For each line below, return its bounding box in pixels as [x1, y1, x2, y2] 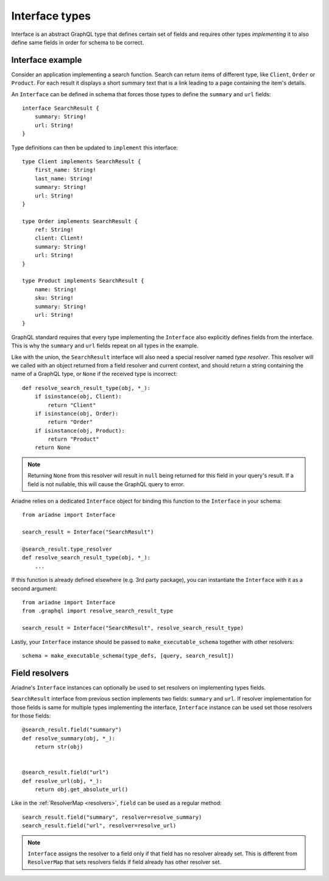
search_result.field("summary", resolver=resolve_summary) [22, 813, 202, 821]
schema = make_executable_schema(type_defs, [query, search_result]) [22, 652, 235, 659]
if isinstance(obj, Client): [34, 393, 122, 400]
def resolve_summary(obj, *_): [22, 735, 116, 741]
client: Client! [34, 235, 83, 242]
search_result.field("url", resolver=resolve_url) [22, 823, 177, 829]
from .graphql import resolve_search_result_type [22, 607, 174, 615]
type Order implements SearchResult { [22, 218, 138, 225]
